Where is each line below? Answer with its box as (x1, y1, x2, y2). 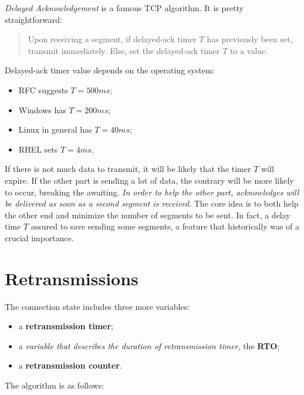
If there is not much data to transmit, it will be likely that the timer (5, 163, 251, 175)
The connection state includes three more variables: (5, 300, 190, 312)
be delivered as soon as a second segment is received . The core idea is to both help (5, 197, 299, 210)
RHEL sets (18, 143, 58, 155)
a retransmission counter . (18, 359, 122, 372)
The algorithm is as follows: (5, 379, 104, 391)
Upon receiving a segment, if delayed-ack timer (28, 33, 197, 45)
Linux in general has (18, 123, 92, 136)
